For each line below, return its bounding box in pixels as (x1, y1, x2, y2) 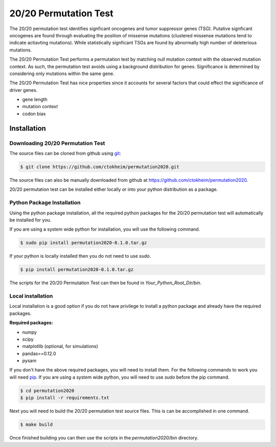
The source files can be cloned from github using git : (9, 151, 121, 156)
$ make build (20, 421, 53, 428)
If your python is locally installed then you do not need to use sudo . (9, 253, 151, 259)
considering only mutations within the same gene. (9, 70, 114, 77)
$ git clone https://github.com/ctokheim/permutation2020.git (20, 164, 179, 169)
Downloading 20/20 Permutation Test (9, 139, 105, 146)
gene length (22, 96, 48, 103)
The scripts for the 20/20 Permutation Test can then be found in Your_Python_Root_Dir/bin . (9, 280, 202, 286)
